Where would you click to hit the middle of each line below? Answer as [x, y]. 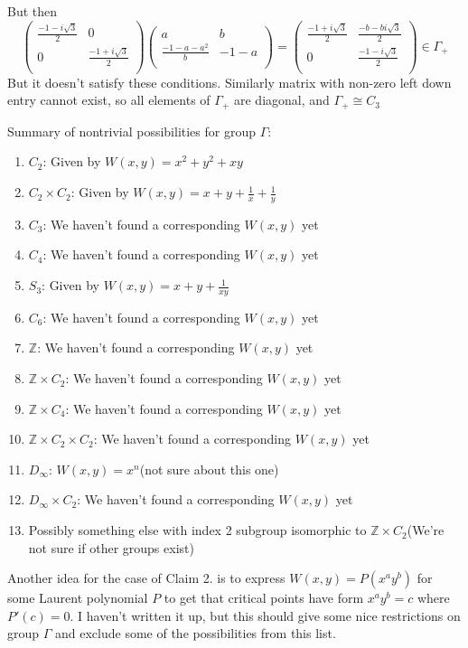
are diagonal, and [281, 100]
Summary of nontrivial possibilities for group [132, 131]
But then [33, 11]
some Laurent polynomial [78, 598]
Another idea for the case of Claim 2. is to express [146, 578]
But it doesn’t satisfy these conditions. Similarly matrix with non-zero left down [229, 82]
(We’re [426, 530]
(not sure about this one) [209, 469]
